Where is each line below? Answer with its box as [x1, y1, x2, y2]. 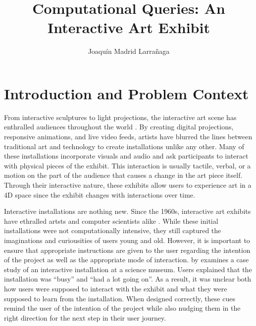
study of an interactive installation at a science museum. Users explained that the [4, 264, 252, 274]
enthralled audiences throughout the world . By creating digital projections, [4, 122, 234, 132]
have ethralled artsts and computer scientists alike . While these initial [4, 215, 218, 226]
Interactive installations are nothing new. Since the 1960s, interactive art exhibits [4, 206, 251, 216]
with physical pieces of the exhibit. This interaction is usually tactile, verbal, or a [4, 160, 251, 170]
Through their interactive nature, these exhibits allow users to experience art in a [4, 180, 252, 190]
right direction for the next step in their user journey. [4, 312, 166, 323]
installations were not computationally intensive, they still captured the [4, 225, 221, 236]
